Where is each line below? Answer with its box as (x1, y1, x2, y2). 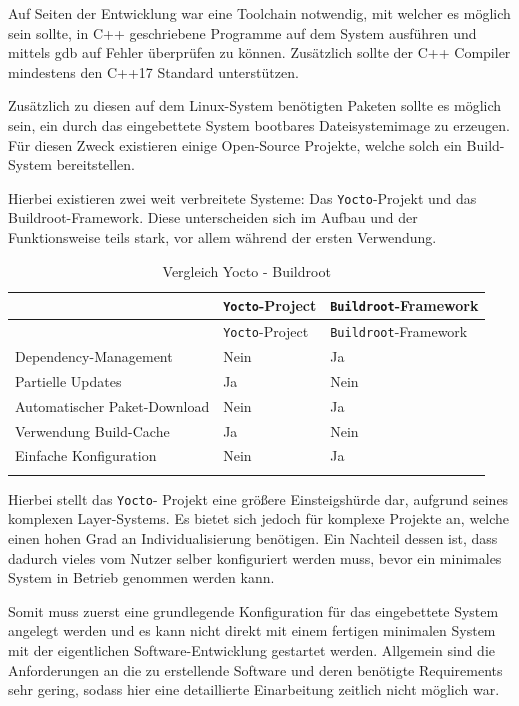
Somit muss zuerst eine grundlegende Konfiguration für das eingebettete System (8, 600, 499, 621)
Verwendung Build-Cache (15, 420, 170, 441)
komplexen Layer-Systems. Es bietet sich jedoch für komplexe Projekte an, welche (8, 508, 510, 529)
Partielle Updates (15, 370, 122, 391)
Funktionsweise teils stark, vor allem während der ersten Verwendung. (8, 227, 437, 247)
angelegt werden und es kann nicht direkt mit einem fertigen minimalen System (8, 620, 496, 641)
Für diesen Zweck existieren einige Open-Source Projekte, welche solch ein (8, 134, 462, 155)
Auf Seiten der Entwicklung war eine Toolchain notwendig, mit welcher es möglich (8, 3, 511, 23)
